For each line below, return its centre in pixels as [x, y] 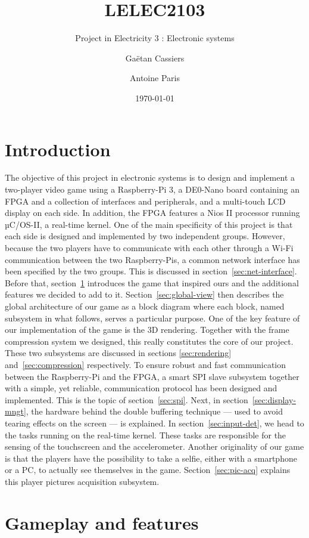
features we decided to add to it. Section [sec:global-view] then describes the [144, 294]
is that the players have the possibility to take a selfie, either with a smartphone [151, 458]
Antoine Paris [155, 78]
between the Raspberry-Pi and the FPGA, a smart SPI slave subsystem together [152, 376]
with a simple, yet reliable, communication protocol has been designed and [141, 388]
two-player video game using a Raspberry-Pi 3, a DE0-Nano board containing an [152, 189]
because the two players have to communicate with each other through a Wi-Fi [149, 248]
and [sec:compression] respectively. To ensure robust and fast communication [146, 364]
